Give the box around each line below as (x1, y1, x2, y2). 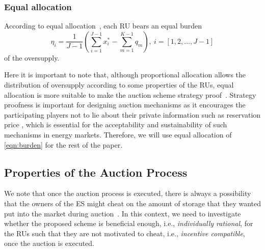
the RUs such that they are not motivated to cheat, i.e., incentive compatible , (4, 228, 245, 238)
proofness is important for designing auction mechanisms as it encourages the (4, 99, 246, 110)
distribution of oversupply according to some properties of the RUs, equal (4, 79, 234, 90)
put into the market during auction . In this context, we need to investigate (4, 208, 241, 218)
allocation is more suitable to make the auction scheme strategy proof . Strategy (4, 89, 256, 100)
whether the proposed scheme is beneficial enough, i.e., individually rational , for (4, 218, 253, 229)
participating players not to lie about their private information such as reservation (4, 109, 261, 120)
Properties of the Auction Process (4, 164, 188, 180)
